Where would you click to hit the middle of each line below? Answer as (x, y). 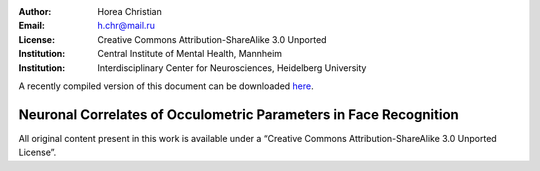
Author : (35, 11)
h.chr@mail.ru (126, 26)
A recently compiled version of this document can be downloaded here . (166, 86)
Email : (31, 26)
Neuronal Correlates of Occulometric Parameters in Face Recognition (238, 114)
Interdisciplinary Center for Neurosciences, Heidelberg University (232, 67)
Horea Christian (129, 11)
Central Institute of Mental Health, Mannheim (190, 54)
